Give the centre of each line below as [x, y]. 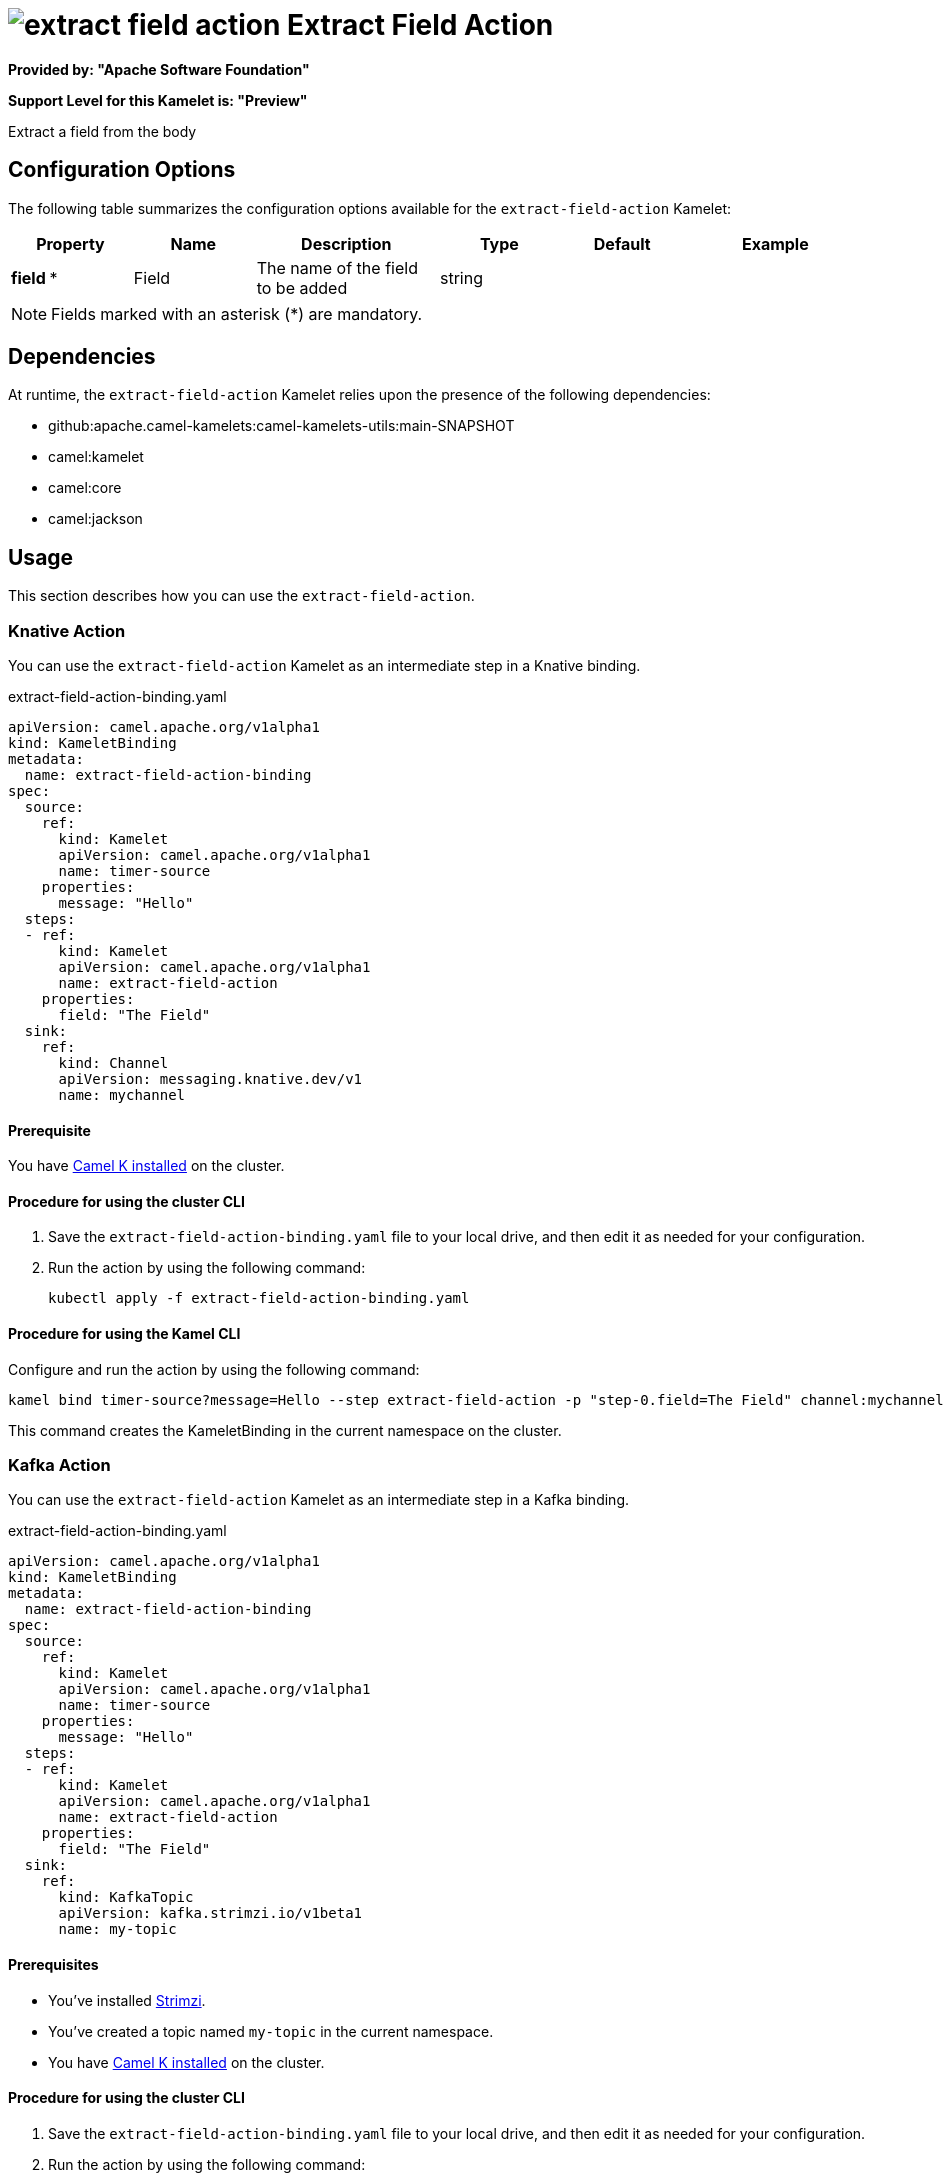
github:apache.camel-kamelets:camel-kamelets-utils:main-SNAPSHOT [281, 426]
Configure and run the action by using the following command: [214, 1369]
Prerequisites [53, 1965]
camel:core [85, 488]
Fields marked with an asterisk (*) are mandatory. [237, 313]
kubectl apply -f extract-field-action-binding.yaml [259, 1298]
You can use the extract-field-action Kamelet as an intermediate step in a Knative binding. [324, 666]
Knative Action [67, 630]
